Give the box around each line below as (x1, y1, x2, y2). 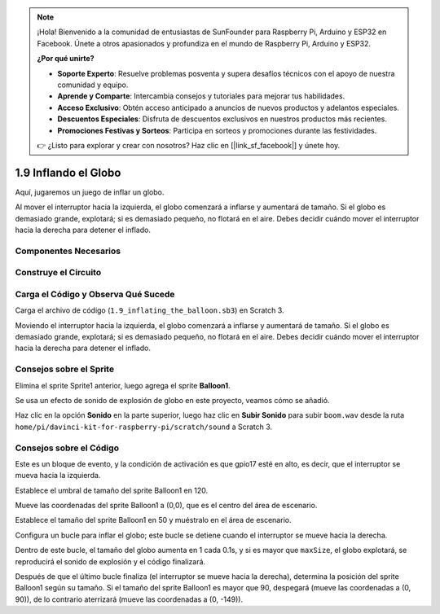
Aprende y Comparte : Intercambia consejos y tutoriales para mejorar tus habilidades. (57, 91, 345, 101)
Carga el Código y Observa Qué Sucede (15, 288, 175, 300)
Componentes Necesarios (15, 245, 121, 257)
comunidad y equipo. (57, 80, 129, 90)
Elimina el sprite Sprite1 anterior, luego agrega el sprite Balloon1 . (15, 380, 231, 390)
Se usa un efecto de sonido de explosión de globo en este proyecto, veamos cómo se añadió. (15, 395, 330, 405)
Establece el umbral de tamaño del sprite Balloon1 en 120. (15, 485, 208, 495)
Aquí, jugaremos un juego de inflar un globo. (15, 187, 165, 197)
